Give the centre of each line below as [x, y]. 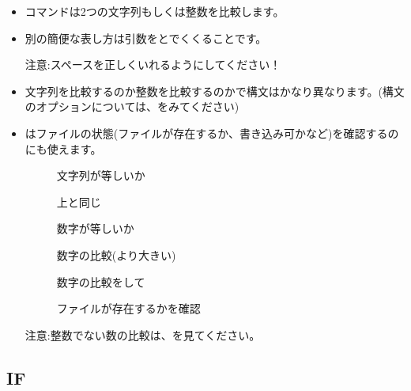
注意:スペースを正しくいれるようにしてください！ [153, 65]
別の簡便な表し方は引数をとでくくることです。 [146, 38]
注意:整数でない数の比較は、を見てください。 [143, 334]
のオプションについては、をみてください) [132, 106]
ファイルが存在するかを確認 [128, 308]
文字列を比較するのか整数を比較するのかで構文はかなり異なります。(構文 [215, 91]
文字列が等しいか [101, 175]
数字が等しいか [95, 228]
